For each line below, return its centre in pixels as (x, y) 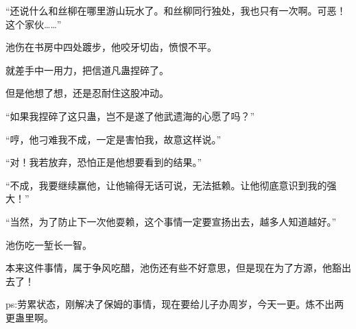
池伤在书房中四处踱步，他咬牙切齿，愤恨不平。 (111, 47)
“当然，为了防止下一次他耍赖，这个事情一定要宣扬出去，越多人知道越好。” (171, 221)
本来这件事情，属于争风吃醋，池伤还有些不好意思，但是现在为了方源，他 (169, 268)
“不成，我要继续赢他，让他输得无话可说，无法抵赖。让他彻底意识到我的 (166, 185)
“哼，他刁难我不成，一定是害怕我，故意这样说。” (114, 139)
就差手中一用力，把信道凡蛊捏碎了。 (87, 70)
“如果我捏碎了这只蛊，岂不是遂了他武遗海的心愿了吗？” (130, 115)
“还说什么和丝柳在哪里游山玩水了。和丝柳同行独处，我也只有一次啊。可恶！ (176, 10)
